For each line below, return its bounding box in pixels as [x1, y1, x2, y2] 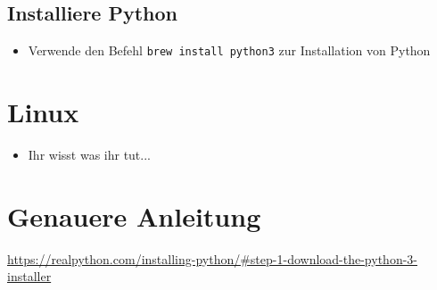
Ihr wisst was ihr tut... [28, 145, 151, 163]
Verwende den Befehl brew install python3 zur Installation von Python [28, 41, 431, 60]
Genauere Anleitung [7, 197, 261, 234]
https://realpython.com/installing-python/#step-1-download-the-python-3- [7, 249, 417, 268]
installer [7, 267, 52, 286]
